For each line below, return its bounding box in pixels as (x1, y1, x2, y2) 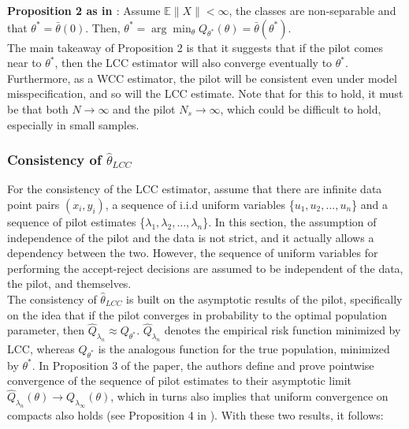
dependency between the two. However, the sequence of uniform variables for (7, 244, 378, 261)
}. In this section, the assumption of (203, 213, 377, 229)
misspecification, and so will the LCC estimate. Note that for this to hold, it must (7, 85, 403, 102)
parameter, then (7, 322, 85, 338)
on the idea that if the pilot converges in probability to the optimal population (7, 306, 388, 323)
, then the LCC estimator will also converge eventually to (54, 54, 333, 71)
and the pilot (113, 100, 176, 117)
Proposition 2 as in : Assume (7, 2, 161, 18)
